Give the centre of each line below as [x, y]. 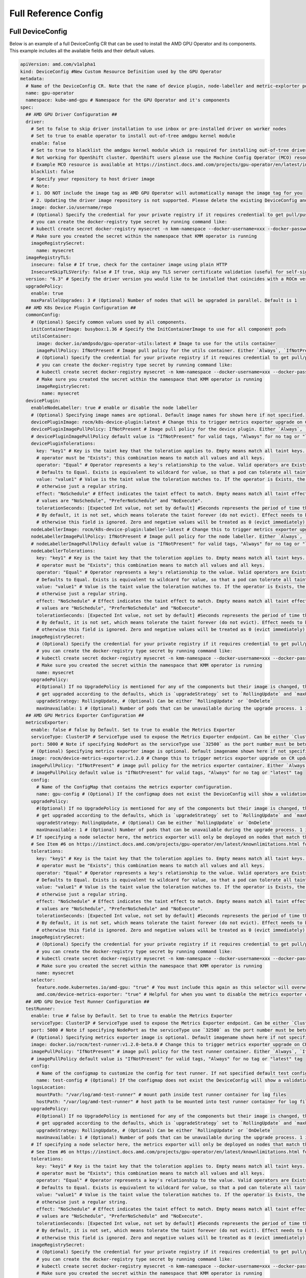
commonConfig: [43, 315]
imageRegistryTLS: [48, 257]
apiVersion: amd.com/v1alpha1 [58, 64]
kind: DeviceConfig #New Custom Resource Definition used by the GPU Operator [121, 71]
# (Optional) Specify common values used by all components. [109, 322]
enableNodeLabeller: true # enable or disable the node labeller [114, 408]
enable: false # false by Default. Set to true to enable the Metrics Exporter [133, 729]
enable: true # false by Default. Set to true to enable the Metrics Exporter [132, 1016]
